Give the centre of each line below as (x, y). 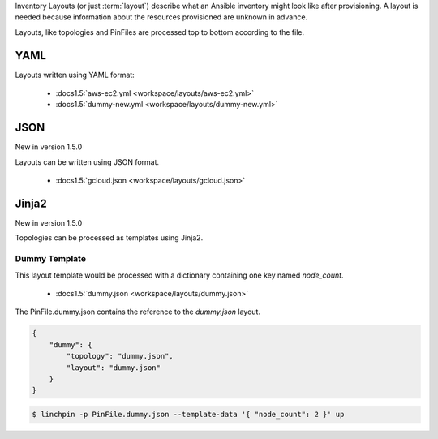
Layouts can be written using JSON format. (87, 161)
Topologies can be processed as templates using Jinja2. (109, 238)
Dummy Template (51, 259)
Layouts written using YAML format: (75, 75)
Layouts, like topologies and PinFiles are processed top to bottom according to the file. (159, 32)
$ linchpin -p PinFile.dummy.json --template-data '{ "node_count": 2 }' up (188, 414)
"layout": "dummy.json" (114, 368)
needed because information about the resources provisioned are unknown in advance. (161, 17)
